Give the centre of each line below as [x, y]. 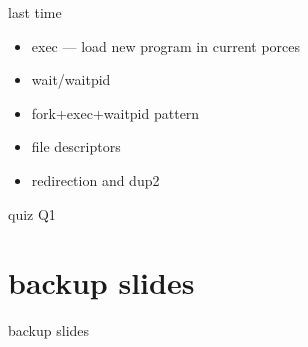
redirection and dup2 [95, 179]
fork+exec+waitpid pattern [115, 112]
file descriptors [76, 146]
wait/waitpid [71, 79]
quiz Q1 [32, 213]
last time [35, 12]
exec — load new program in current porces [165, 45]
